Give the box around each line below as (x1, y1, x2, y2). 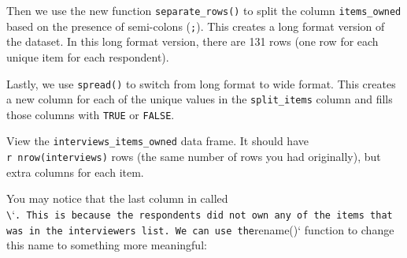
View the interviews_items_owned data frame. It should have (6, 133, 309, 149)
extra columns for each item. (6, 163, 144, 180)
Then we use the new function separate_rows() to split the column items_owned (6, 2, 401, 18)
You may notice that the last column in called (6, 190, 228, 207)
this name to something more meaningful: (6, 237, 207, 253)
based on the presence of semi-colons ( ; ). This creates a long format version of (6, 17, 385, 34)
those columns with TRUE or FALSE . (6, 106, 175, 122)
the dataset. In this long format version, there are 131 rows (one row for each (6, 33, 379, 50)
